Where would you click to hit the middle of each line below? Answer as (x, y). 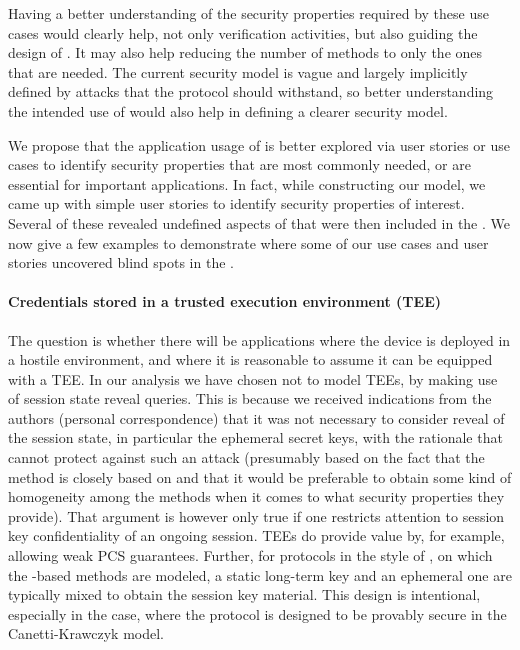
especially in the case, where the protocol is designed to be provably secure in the (257, 613)
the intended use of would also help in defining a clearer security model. (228, 110)
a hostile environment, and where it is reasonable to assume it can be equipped (250, 359)
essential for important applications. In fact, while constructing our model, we (247, 183)
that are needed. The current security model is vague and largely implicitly (238, 71)
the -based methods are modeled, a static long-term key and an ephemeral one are (260, 574)
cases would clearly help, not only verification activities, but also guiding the (243, 32)
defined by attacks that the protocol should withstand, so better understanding (251, 91)
